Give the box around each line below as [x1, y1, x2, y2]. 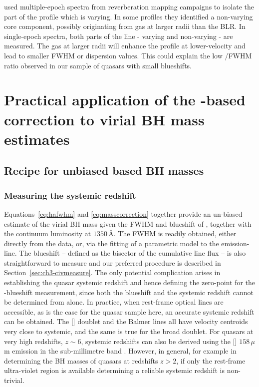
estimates [4, 128, 70, 149]
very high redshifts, [4, 336, 63, 346]
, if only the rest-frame [176, 355, 246, 366]
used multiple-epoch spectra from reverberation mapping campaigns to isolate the [4, 1, 255, 11]
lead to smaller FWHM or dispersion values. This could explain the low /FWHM [4, 50, 252, 60]
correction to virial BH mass [4, 109, 205, 129]
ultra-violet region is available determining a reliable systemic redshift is [4, 365, 225, 376]
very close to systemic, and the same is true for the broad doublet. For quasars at [4, 326, 254, 337]
